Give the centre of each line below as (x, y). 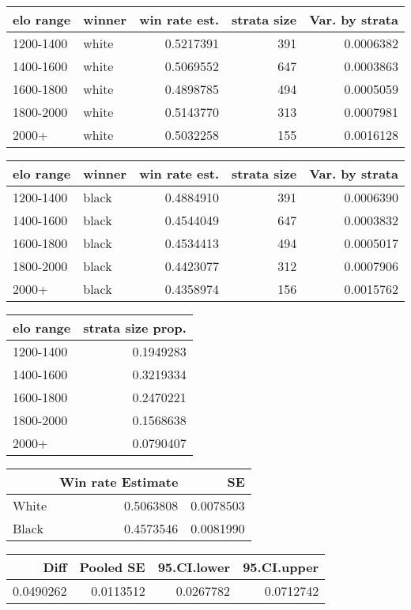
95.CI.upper (281, 567)
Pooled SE (112, 567)
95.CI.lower (194, 567)
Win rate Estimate (119, 482)
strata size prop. (135, 328)
